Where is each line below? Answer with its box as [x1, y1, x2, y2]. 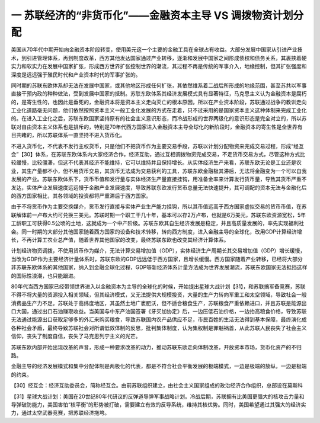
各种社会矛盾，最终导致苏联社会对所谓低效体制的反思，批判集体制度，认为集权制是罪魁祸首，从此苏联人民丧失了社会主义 [11, 324, 307, 331]
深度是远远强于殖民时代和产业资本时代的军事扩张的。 [11, 71, 141, 78]
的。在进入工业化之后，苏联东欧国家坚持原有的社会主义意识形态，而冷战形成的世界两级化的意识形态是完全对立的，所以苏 [11, 115, 307, 122]
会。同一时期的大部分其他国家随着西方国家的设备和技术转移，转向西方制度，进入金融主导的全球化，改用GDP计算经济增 [11, 228, 302, 235]
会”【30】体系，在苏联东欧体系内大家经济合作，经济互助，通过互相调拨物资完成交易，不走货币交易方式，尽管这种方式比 [11, 151, 305, 158]
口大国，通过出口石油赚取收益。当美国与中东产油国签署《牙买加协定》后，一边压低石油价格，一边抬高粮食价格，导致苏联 [11, 308, 307, 315]
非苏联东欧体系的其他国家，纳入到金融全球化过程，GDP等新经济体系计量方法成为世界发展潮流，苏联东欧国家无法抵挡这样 [11, 264, 308, 271]
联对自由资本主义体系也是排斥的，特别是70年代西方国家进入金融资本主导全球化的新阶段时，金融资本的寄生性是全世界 [11, 123, 297, 130]
